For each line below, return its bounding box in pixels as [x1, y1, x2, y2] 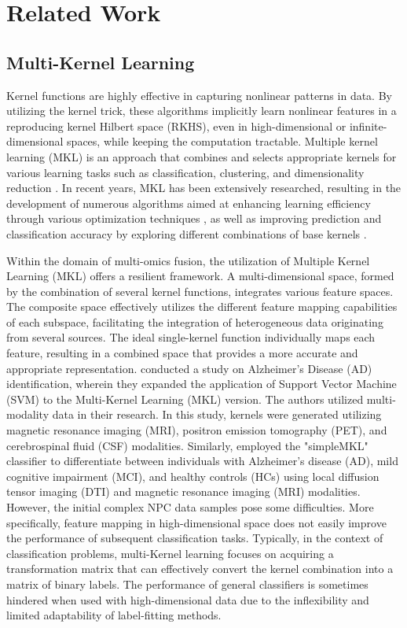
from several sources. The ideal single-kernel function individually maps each [6, 329, 376, 345]
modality [6, 406, 49, 423]
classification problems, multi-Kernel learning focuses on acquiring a [6, 545, 334, 561]
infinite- [349, 117, 387, 134]
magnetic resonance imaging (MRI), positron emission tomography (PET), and [6, 422, 387, 438]
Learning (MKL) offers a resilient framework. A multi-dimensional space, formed [6, 268, 394, 284]
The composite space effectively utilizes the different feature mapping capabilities [6, 298, 398, 315]
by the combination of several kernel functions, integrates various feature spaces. [6, 283, 394, 299]
